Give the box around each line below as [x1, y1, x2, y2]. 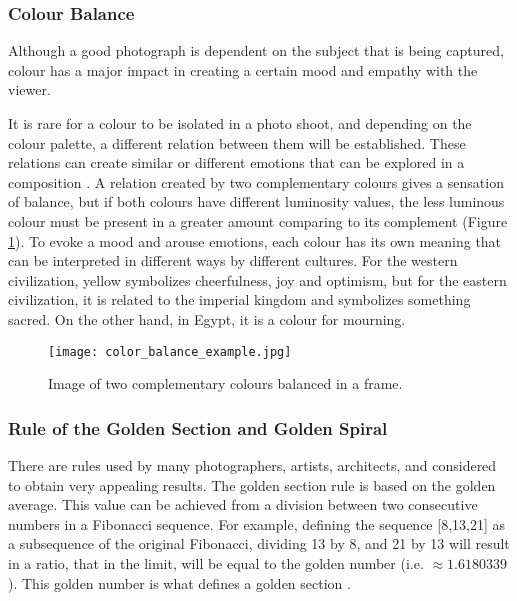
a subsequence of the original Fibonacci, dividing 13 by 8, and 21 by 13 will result [8, 533, 510, 554]
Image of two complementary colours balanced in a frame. [48, 373, 403, 394]
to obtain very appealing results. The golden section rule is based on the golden [8, 474, 496, 495]
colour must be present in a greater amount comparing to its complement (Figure [8, 210, 508, 231]
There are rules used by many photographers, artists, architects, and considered [8, 455, 497, 475]
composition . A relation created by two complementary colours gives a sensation [8, 171, 504, 192]
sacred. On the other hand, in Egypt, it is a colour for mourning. [8, 308, 406, 329]
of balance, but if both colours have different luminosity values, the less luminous [8, 191, 505, 212]
